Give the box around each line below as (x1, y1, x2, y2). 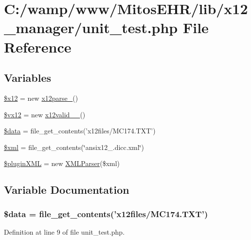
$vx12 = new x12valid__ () (4, 109, 86, 119)
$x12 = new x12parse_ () (4, 92, 78, 103)
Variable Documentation (4, 182, 129, 197)
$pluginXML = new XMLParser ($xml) (4, 158, 120, 168)
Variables (4, 70, 52, 85)
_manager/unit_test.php (4, 18, 178, 37)
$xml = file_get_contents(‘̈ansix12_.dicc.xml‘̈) (4, 142, 144, 152)
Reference (4, 37, 72, 56)
